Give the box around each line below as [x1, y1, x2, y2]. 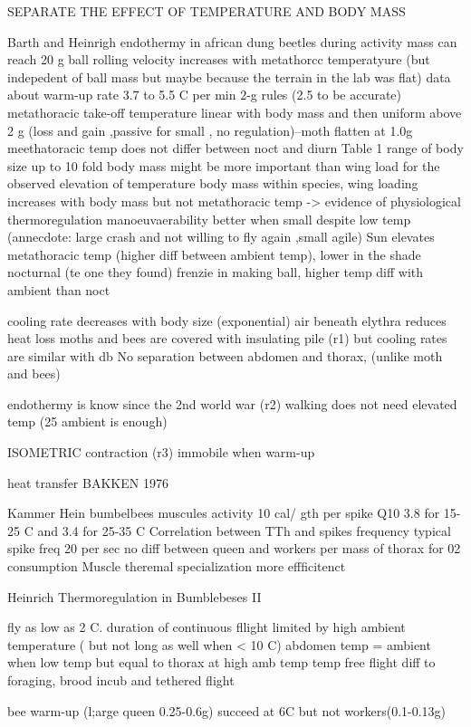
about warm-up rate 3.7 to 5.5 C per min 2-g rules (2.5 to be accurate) [7, 85, 402, 104]
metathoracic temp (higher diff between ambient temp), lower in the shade [7, 244, 421, 263]
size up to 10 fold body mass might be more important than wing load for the [7, 156, 440, 175]
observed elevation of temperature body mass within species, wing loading [7, 174, 418, 193]
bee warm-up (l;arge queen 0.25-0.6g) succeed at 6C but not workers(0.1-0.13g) [7, 701, 447, 720]
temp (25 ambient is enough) [7, 412, 168, 431]
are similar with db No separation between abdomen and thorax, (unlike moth [7, 346, 443, 365]
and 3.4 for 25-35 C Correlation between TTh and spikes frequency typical [37, 521, 451, 540]
